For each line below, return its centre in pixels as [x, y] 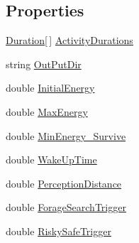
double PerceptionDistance [64, 183]
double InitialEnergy [50, 88]
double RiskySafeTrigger [59, 231]
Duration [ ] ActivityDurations [69, 40]
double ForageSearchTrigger [66, 207]
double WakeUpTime [51, 160]
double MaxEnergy [47, 111]
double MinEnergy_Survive [66, 135]
